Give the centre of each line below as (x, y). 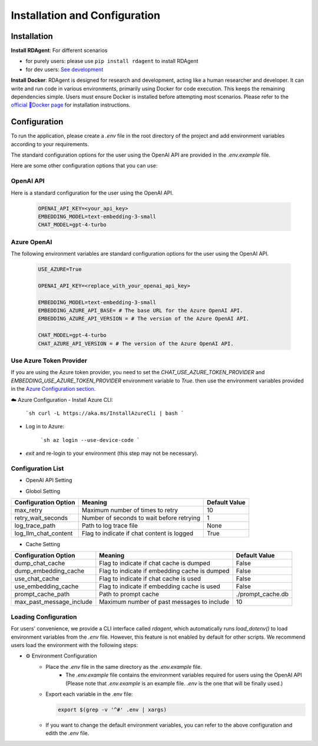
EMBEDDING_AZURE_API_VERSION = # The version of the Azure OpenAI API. (144, 319)
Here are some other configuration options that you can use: (84, 166)
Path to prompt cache (129, 594)
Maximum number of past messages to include (164, 602)
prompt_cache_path (42, 594)
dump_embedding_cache (49, 571)
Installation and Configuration (86, 15)
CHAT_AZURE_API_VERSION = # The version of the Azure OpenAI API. (136, 344)
